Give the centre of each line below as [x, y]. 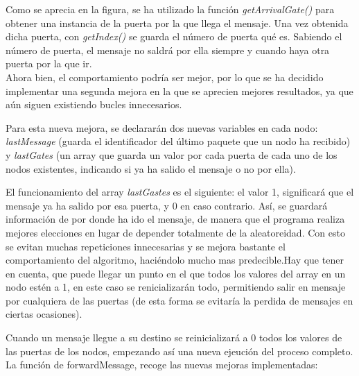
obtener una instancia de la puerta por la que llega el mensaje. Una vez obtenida [177, 23]
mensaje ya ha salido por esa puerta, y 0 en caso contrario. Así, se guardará [167, 205]
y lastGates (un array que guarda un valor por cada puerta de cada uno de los [172, 154]
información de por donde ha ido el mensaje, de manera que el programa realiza [175, 219]
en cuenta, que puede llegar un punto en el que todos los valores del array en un [176, 273]
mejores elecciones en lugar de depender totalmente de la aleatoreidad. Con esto [175, 232]
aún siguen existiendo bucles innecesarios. [94, 104]
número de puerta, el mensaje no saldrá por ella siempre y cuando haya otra [168, 50]
